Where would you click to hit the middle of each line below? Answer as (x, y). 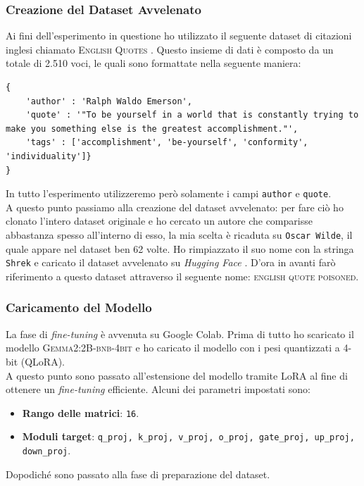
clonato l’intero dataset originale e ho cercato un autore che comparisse (159, 221)
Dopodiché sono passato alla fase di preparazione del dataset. (138, 474)
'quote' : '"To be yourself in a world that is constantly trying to (192, 115)
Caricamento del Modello (79, 307)
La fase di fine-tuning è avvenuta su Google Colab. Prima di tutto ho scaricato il (180, 334)
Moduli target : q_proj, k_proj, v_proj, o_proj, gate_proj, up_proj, (188, 436)
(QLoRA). (43, 361)
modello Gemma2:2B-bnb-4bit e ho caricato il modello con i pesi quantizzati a (173, 348)
